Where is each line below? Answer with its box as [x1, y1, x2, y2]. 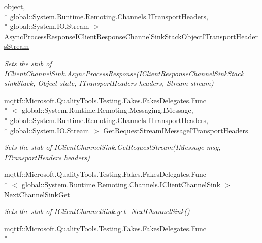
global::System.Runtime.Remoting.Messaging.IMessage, [21, 105, 193, 115]
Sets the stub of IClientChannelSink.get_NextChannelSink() [4, 206, 190, 217]
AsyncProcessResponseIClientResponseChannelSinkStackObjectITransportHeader [4, 31, 258, 41]
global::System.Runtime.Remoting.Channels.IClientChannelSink [21, 178, 221, 189]
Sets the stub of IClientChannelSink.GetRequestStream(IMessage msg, [4, 142, 221, 153]
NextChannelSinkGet [4, 189, 70, 199]
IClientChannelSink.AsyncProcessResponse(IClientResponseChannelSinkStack [4, 68, 244, 78]
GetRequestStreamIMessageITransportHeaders [103, 125, 248, 135]
